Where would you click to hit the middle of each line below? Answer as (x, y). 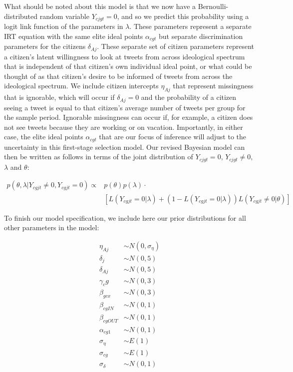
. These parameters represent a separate (190, 26)
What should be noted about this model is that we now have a (100, 6)
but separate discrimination (201, 36)
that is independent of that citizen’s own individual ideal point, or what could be (128, 66)
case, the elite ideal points (44, 137)
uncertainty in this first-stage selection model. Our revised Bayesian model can (125, 147)
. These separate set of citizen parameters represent (175, 46)
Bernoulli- (213, 6)
